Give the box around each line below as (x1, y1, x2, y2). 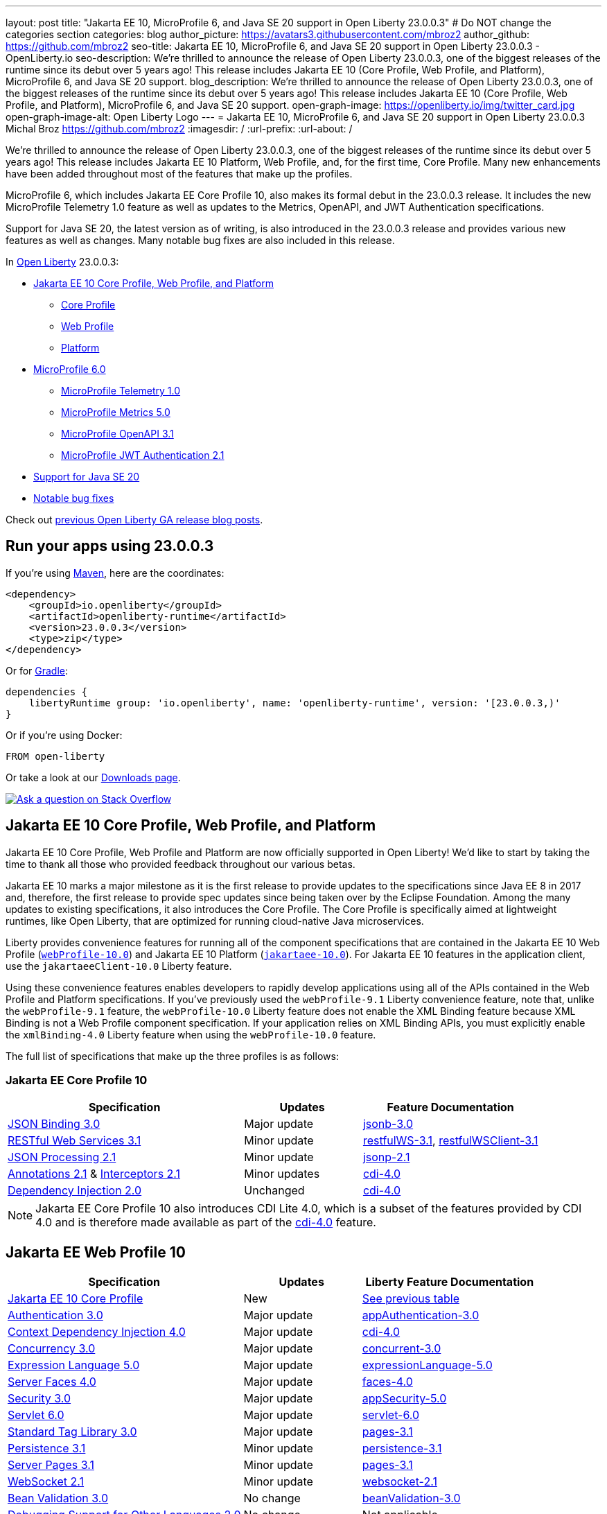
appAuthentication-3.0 (362, 1308, 480, 1323)
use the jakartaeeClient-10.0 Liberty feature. (6, 959, 232, 972)
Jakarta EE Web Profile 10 (6, 1243, 186, 1261)
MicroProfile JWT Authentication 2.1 (61, 449, 225, 461)
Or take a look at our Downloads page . (6, 771, 181, 783)
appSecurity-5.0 (362, 1391, 447, 1406)
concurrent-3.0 (362, 1341, 441, 1356)
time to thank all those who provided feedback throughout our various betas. (6, 858, 355, 870)
